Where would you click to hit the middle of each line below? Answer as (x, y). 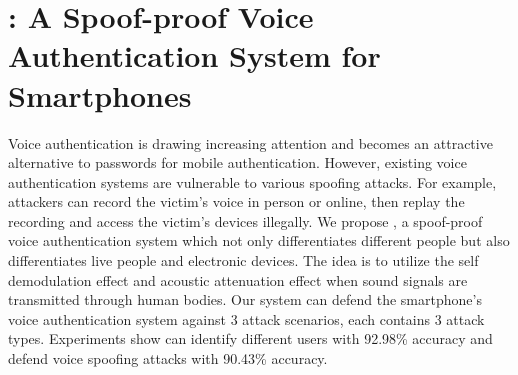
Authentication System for (194, 55)
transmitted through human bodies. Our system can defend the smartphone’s (245, 299)
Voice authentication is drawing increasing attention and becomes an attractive (250, 142)
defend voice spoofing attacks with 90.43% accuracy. (168, 358)
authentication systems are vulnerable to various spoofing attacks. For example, (252, 181)
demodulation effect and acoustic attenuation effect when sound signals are (238, 279)
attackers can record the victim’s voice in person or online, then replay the (236, 201)
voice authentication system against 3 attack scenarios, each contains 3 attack (246, 318)
